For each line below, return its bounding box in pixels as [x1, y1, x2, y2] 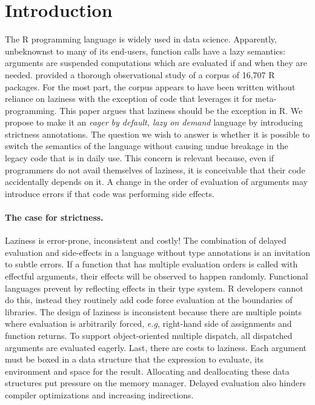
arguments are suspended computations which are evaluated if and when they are [5, 56, 308, 69]
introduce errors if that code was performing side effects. [5, 187, 214, 199]
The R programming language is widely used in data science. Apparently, [5, 33, 277, 45]
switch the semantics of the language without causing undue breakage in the [5, 139, 288, 152]
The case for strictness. [5, 211, 104, 224]
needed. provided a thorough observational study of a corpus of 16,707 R [5, 68, 275, 81]
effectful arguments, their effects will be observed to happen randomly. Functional [5, 270, 308, 283]
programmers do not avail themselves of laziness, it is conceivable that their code [5, 163, 305, 176]
